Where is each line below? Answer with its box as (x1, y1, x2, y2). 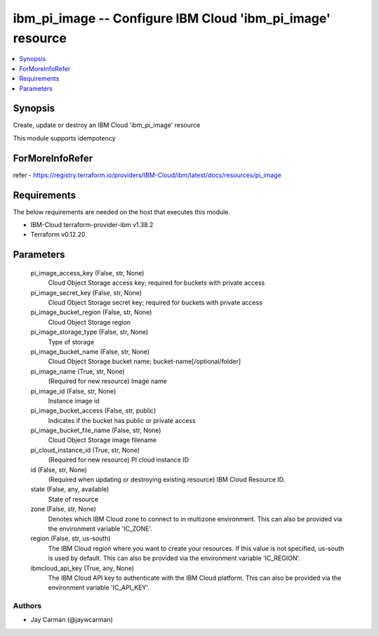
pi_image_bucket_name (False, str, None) (30, 347, 150, 356)
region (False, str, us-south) (30, 534, 112, 543)
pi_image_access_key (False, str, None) (30, 268, 145, 277)
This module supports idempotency (13, 134, 116, 142)
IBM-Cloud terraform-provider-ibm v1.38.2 (30, 221, 154, 229)
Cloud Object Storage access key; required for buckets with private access (48, 278, 265, 287)
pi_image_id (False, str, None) (30, 387, 117, 395)
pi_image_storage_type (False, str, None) (30, 327, 149, 337)
